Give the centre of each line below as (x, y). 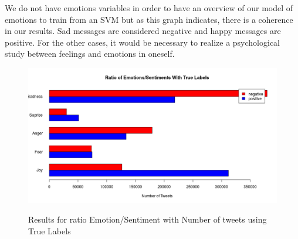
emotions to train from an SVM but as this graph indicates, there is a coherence (149, 19)
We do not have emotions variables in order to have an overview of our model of (149, 8)
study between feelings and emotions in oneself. (90, 54)
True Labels (50, 231)
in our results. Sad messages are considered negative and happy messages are (143, 31)
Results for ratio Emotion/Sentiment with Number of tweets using (148, 219)
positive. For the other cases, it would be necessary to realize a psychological (142, 42)
